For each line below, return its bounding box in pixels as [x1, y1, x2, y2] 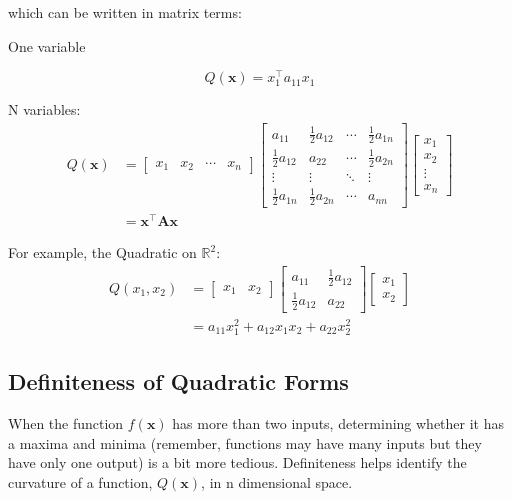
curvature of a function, [8, 471, 153, 492]
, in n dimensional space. [201, 471, 353, 492]
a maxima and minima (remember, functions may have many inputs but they [8, 432, 482, 453]
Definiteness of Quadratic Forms [8, 366, 349, 397]
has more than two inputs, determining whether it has [172, 413, 505, 434]
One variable [8, 35, 86, 56]
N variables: [8, 99, 81, 120]
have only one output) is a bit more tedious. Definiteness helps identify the [8, 452, 467, 473]
